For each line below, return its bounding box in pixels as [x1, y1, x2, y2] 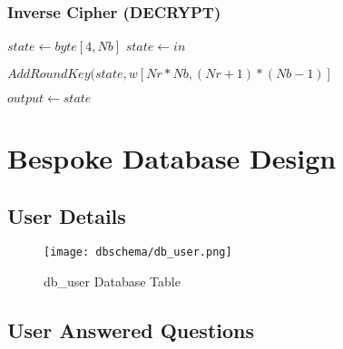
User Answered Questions [7, 316, 254, 344]
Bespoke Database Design [7, 140, 337, 176]
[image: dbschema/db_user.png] [44, 246, 232, 259]
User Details [7, 201, 126, 229]
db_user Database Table [44, 272, 181, 291]
